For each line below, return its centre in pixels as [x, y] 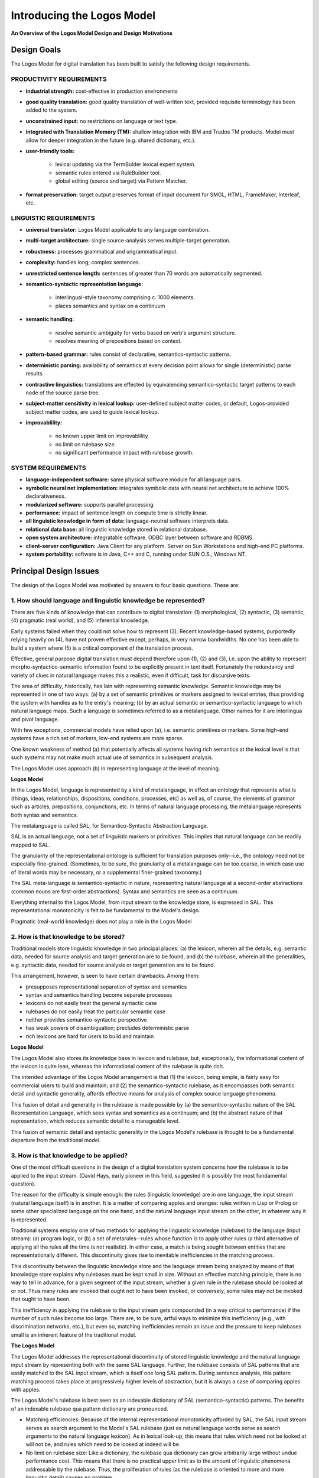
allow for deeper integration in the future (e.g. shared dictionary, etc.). [111, 140]
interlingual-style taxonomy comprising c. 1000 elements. [125, 297]
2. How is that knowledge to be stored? [68, 936]
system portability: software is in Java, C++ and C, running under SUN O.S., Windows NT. [136, 554]
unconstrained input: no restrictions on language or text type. [102, 121]
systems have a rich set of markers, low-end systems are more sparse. [97, 738]
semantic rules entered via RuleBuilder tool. [108, 173]
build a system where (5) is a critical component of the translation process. [102, 648]
